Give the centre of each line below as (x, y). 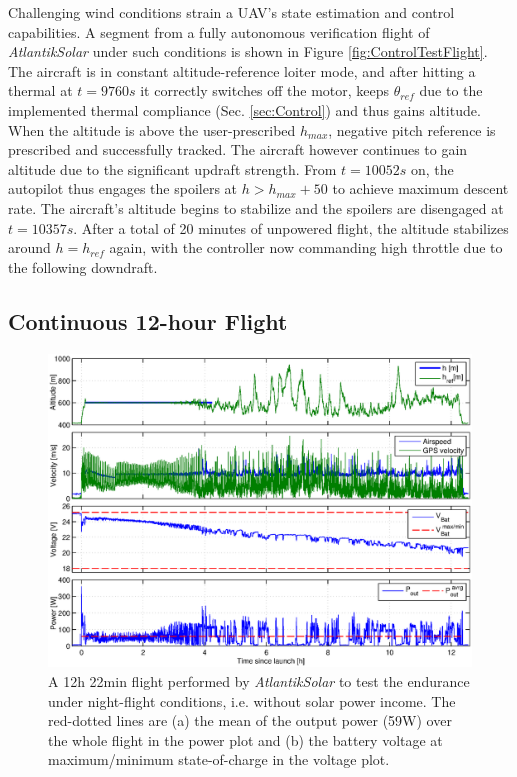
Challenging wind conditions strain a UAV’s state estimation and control (231, 12)
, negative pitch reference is (412, 129)
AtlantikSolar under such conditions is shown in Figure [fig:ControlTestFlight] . (248, 51)
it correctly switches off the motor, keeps (265, 90)
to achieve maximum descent (420, 188)
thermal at (40, 90)
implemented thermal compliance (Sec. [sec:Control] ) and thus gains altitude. (244, 109)
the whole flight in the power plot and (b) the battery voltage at (245, 739)
